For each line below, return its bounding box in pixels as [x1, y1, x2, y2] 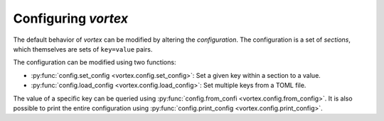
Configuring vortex [13, 11, 128, 26]
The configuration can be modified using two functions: [13, 58, 176, 67]
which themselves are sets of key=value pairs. [13, 45, 153, 53]
